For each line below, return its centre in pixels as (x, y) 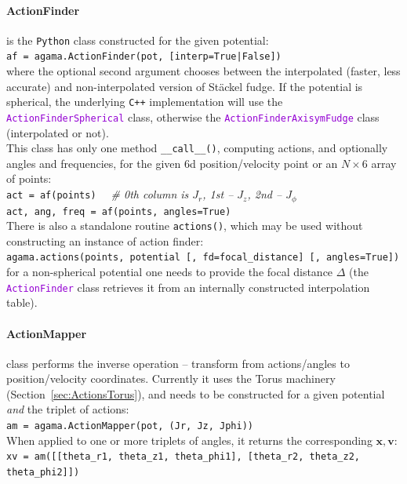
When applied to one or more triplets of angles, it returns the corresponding (189, 440)
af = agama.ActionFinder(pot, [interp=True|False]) (144, 57)
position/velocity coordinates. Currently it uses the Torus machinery (171, 378)
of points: (29, 178)
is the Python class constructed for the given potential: (138, 40)
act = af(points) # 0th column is (98, 194)
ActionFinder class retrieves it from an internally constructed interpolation (188, 287)
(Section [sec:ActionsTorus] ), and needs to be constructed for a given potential (196, 393)
